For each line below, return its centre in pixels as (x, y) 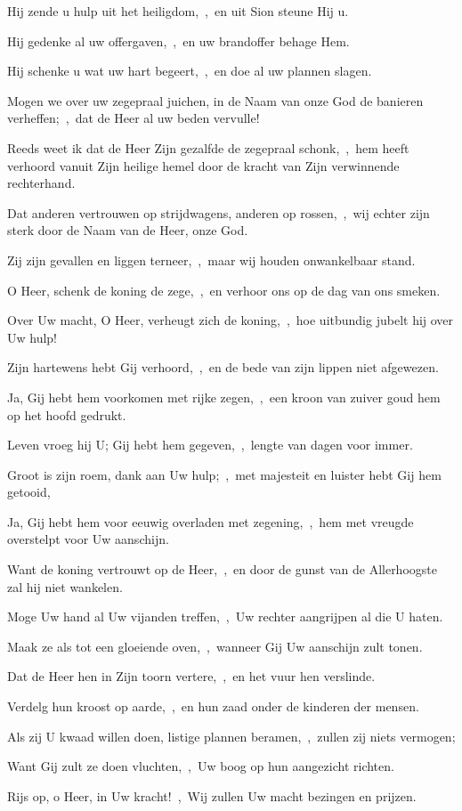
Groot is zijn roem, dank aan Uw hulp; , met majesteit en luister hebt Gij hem (224, 474)
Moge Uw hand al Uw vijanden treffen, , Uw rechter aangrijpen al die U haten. (225, 616)
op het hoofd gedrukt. (67, 414)
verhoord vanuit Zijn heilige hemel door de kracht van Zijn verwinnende (203, 165)
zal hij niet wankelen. (65, 586)
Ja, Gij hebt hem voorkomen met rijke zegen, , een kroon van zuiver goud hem (224, 397)
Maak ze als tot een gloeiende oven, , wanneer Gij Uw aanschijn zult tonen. (215, 646)
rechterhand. (41, 183)
